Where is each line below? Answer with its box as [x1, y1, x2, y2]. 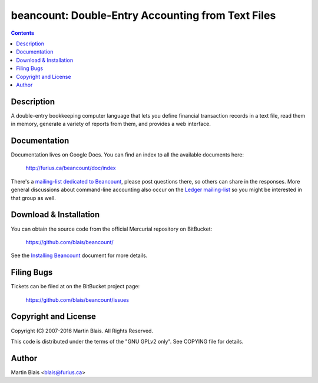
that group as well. [11, 194, 56, 201]
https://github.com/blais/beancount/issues [25, 296, 130, 303]
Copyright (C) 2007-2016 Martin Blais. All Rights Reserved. [11, 327, 153, 334]
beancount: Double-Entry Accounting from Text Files [11, 9, 276, 22]
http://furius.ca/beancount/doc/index [25, 165, 116, 172]
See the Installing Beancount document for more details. [11, 252, 148, 259]
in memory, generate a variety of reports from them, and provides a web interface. [11, 121, 211, 128]
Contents [11, 29, 35, 36]
